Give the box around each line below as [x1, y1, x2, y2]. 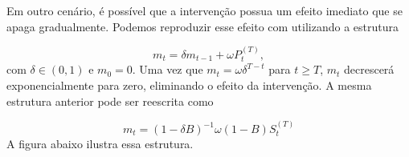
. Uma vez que [132, 61, 203, 78]
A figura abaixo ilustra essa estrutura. [6, 135, 194, 152]
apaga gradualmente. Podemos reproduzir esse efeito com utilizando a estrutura [6, 18, 399, 34]
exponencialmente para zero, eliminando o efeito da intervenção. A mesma [6, 77, 372, 94]
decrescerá [343, 61, 395, 78]
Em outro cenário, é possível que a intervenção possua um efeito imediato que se [6, 2, 403, 18]
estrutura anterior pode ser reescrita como [6, 92, 214, 109]
